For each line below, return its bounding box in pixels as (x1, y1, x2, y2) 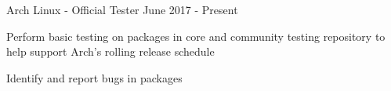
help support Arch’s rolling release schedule (6, 43, 215, 60)
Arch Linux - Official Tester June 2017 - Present (6, 2, 238, 17)
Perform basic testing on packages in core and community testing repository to (6, 27, 386, 44)
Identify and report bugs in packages (6, 69, 183, 86)
